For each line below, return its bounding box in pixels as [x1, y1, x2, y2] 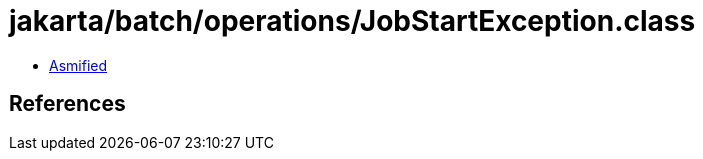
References [9, 91, 126, 117]
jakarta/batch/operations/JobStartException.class [9, 4, 696, 38]
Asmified [49, 56, 108, 74]
